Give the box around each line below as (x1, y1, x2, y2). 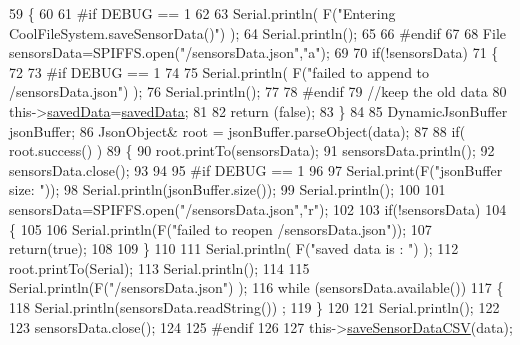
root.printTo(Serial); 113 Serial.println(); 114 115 (9, 257, 310, 278)
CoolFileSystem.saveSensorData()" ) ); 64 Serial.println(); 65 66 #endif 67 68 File (9, 22, 506, 43)
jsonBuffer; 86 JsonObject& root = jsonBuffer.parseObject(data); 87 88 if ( (9, 120, 466, 141)
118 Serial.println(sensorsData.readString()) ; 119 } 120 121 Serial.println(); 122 (9, 296, 500, 317)
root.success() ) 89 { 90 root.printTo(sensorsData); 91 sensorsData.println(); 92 (9, 140, 495, 161)
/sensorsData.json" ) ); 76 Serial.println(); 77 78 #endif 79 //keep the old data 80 (9, 81, 507, 102)
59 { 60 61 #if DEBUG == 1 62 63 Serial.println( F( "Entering (9, 3, 396, 23)
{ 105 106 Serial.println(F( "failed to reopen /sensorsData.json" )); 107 (9, 218, 432, 239)
